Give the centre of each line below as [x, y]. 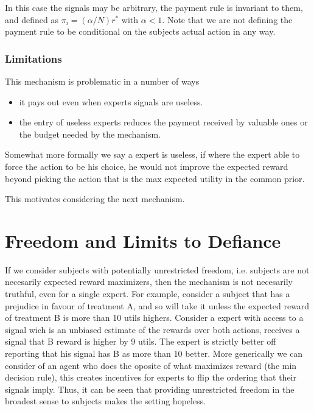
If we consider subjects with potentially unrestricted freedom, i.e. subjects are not [157, 269]
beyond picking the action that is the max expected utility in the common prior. [155, 178]
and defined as [32, 19]
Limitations [33, 58]
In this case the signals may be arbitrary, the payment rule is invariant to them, [154, 7]
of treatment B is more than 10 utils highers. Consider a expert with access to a [154, 318]
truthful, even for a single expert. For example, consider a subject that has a [148, 294]
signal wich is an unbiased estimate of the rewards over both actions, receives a [152, 329]
